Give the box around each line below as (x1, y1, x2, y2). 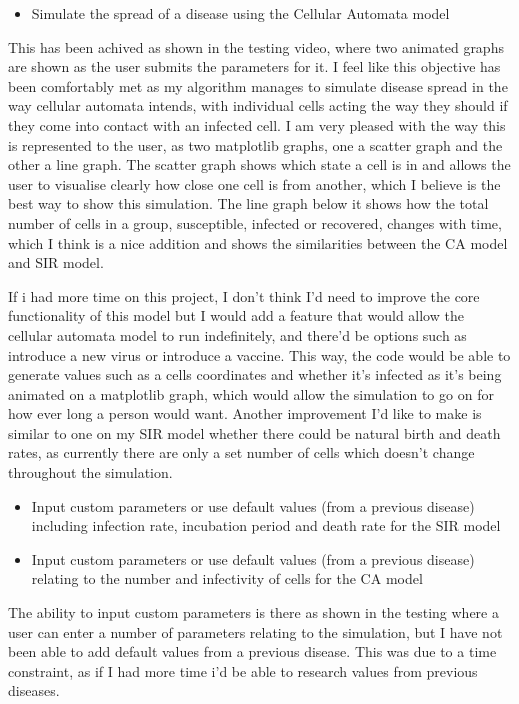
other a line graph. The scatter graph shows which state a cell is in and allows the (8, 154, 511, 175)
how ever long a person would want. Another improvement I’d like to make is (8, 403, 482, 424)
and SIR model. (8, 252, 104, 273)
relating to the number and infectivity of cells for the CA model (31, 568, 423, 589)
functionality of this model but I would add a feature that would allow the (8, 305, 464, 326)
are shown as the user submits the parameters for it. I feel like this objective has (8, 56, 501, 77)
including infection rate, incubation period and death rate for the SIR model (31, 515, 501, 536)
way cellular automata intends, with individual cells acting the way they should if (8, 95, 508, 116)
